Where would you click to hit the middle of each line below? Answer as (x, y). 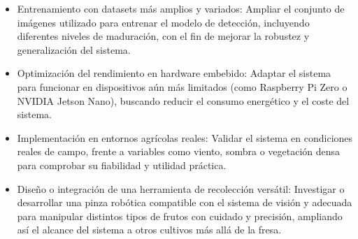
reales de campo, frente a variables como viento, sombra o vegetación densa (179, 151)
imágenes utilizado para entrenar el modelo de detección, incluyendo (163, 22)
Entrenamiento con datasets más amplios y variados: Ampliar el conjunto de (181, 8)
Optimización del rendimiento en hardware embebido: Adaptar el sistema (174, 73)
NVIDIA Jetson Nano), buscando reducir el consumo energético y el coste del (183, 100)
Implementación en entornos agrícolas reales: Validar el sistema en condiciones (185, 137)
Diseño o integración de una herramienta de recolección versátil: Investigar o (181, 188)
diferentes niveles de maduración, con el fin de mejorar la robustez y (163, 36)
